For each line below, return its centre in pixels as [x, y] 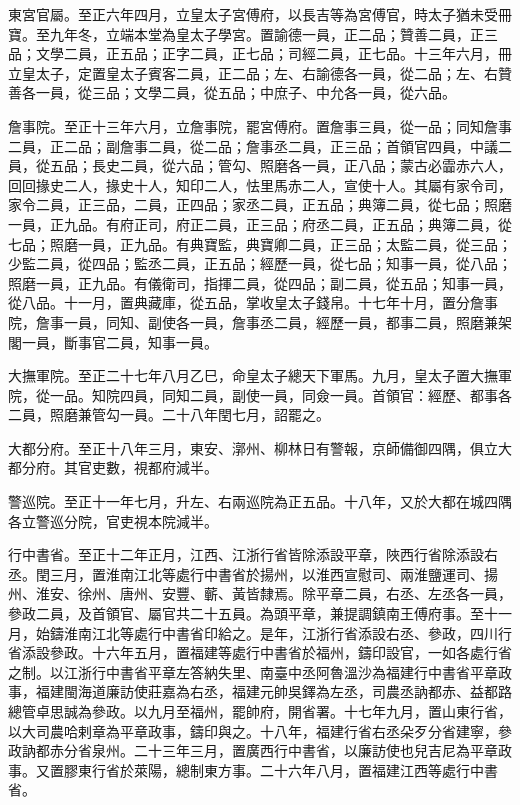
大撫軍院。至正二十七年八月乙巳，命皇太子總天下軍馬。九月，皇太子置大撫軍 [260, 375]
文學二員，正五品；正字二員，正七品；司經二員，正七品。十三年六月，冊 [273, 53]
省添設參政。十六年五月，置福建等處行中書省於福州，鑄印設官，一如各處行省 [260, 652]
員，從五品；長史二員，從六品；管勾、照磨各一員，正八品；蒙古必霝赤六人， [260, 165]
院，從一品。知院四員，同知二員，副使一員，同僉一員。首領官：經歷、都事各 [260, 394]
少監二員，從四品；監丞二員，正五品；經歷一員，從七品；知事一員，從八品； [260, 263]
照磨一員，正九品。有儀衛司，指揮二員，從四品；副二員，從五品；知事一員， [260, 282]
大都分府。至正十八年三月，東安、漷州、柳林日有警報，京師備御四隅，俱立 [253, 447]
